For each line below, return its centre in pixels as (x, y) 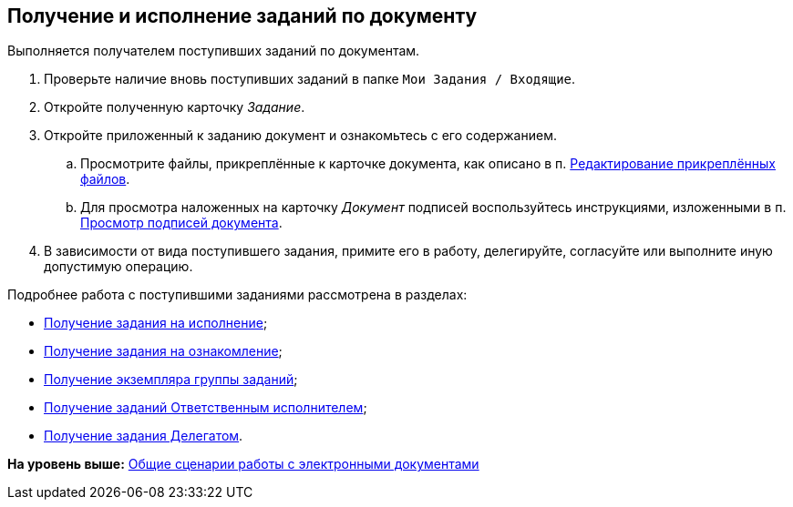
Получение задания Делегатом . (144, 436)
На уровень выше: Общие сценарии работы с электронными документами (243, 464)
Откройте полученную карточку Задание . (175, 107)
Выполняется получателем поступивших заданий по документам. (214, 51)
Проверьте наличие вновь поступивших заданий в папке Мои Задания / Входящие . (310, 79)
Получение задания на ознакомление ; (163, 351)
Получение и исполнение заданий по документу (242, 16)
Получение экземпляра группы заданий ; (171, 380)
